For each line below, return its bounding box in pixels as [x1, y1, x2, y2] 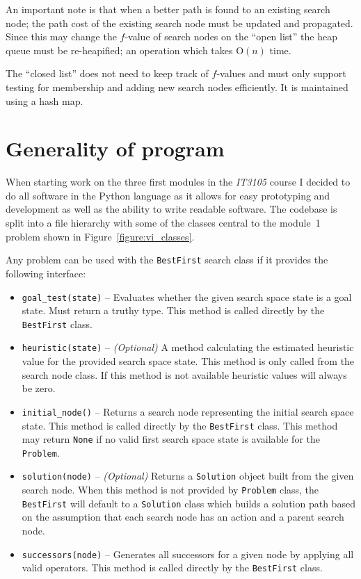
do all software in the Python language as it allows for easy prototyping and [6, 188, 330, 202]
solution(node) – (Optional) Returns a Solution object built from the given [22, 468, 354, 483]
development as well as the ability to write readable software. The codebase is [6, 202, 337, 216]
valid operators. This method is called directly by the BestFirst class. [22, 560, 323, 575]
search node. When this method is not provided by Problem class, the [22, 482, 319, 497]
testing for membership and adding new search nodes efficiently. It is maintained [6, 79, 348, 94]
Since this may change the [6, 29, 117, 44]
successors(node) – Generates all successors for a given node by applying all [22, 546, 354, 561]
